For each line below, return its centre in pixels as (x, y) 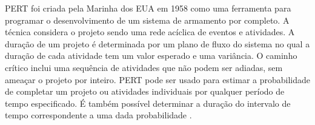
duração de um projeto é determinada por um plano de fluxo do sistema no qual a (157, 43)
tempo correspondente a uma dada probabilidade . (98, 115)
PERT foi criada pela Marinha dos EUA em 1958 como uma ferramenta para (148, 8)
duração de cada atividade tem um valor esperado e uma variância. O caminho (151, 56)
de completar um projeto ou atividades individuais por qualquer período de (145, 91)
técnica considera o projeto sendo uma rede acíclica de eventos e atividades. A (150, 32)
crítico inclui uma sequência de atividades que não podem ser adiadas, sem (144, 67)
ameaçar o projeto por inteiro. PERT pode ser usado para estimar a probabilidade (157, 79)
